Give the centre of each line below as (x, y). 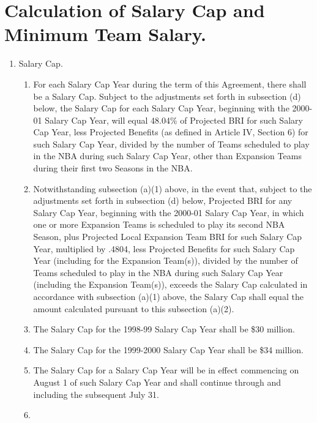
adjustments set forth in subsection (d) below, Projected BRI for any (163, 200)
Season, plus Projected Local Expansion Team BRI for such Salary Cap (168, 237)
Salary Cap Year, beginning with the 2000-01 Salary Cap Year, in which (169, 212)
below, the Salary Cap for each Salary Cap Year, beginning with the (161, 108)
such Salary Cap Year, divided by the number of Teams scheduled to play (171, 144)
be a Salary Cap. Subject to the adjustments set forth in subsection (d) (167, 96)
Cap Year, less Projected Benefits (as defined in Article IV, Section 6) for (171, 132)
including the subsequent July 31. (96, 394)
